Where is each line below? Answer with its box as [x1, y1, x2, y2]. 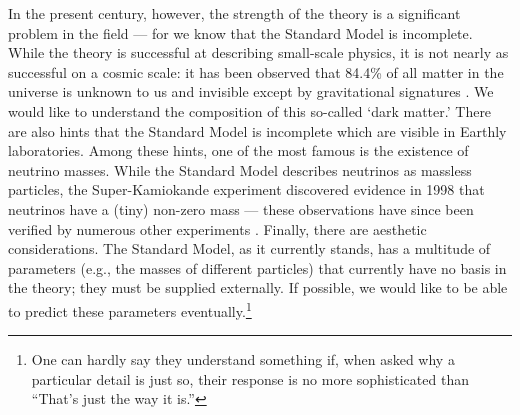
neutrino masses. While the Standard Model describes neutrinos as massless [8, 159, 472, 180]
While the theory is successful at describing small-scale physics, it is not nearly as [8, 42, 509, 63]
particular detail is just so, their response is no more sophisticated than [31, 368, 469, 389]
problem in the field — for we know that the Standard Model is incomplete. [8, 22, 473, 43]
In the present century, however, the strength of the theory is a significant [8, 3, 461, 23]
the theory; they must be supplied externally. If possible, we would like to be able [8, 277, 508, 298]
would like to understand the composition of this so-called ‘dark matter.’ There [8, 100, 492, 121]
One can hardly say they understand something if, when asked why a [31, 349, 455, 370]
